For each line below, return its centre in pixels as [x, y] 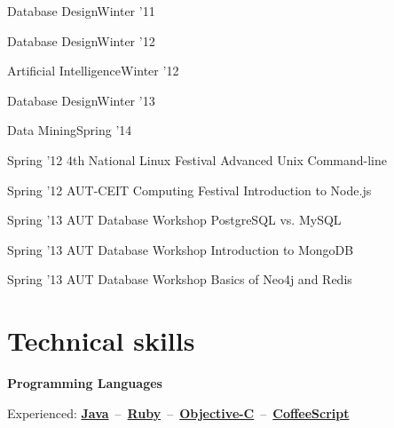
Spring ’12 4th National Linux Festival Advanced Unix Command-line [197, 159]
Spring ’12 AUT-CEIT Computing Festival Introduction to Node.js [189, 190]
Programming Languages [85, 383]
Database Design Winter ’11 [81, 11]
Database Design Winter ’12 [81, 40]
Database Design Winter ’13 [81, 100]
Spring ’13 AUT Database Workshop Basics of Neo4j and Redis [180, 279]
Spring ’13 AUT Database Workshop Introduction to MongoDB [181, 249]
